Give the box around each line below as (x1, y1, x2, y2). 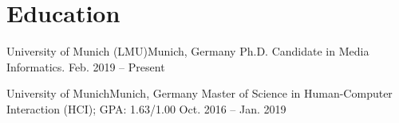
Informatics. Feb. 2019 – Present (6, 58, 165, 75)
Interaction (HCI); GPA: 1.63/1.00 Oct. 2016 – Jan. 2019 (6, 100, 286, 117)
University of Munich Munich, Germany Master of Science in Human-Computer (6, 85, 393, 102)
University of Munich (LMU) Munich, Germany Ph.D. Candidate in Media (6, 43, 369, 60)
